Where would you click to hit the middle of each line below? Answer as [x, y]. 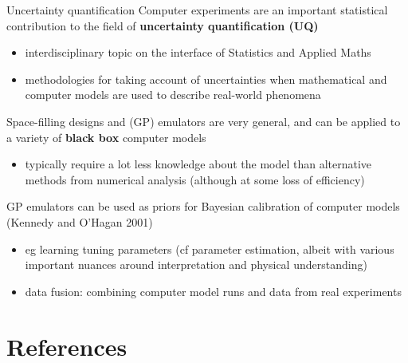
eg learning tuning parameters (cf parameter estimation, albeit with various [210, 249]
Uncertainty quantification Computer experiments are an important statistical [197, 10]
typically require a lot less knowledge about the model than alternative [198, 164]
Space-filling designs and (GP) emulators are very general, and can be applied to [204, 121]
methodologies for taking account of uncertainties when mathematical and [206, 79]
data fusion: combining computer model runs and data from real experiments [213, 291]
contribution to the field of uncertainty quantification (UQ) [163, 25]
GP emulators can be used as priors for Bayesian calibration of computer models [203, 206]
